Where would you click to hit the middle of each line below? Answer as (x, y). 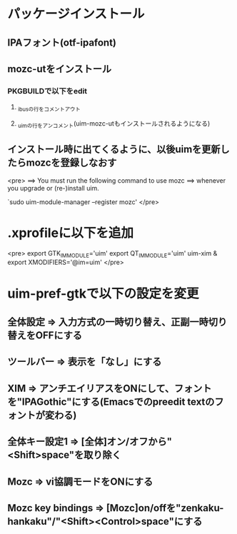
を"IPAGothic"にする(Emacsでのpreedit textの (111, 402)
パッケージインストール (76, 14)
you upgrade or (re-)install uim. (54, 188)
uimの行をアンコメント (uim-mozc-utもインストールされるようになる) (114, 124)
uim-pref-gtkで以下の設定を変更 (103, 293)
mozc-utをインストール (60, 69)
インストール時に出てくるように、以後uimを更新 (114, 150)
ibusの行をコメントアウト (49, 110)
